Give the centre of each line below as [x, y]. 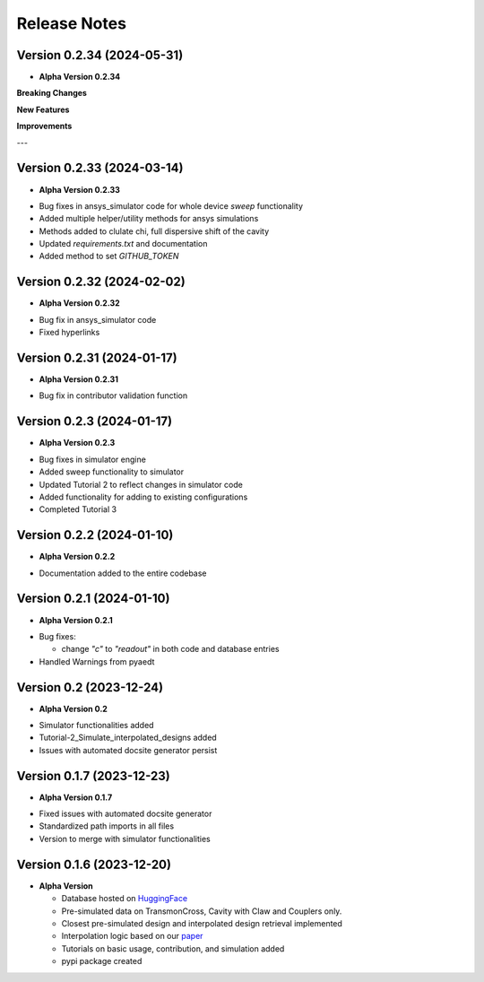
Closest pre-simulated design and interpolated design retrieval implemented [202, 923]
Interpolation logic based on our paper [132, 936]
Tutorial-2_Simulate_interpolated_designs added [128, 738]
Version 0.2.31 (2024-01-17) [97, 357]
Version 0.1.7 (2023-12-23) [93, 776]
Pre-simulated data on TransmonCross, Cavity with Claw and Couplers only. [202, 911]
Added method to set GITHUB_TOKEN [109, 256]
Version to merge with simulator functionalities [125, 839]
